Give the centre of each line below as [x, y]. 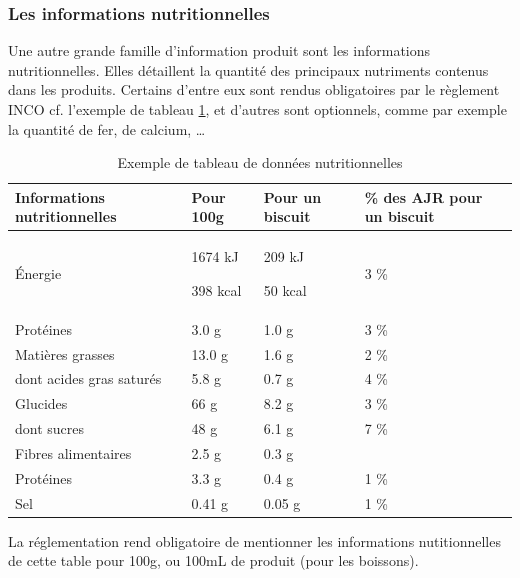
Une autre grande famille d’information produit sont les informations [219, 50]
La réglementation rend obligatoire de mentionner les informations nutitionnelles [254, 540]
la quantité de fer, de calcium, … [107, 128]
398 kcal [216, 289]
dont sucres [50, 428]
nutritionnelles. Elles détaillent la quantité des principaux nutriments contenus [248, 69]
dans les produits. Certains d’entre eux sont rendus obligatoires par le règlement [254, 89]
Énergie [38, 273]
